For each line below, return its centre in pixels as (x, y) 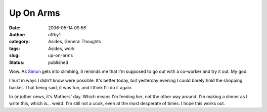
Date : (15, 28)
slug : (14, 56)
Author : (17, 34)
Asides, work (62, 48)
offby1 (55, 34)
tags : (15, 48)
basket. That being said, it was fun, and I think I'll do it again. (71, 87)
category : (20, 42)
